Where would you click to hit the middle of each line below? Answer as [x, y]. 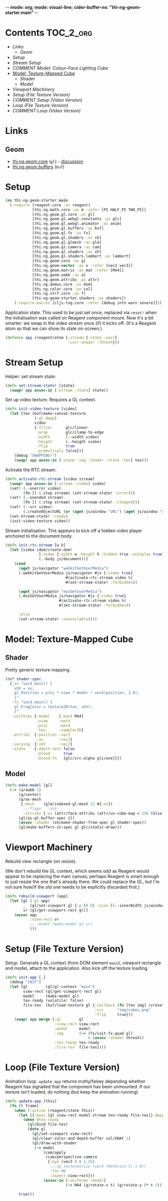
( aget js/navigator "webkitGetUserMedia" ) [63, 569]
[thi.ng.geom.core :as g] [59, 261]
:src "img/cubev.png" [123, 1010]
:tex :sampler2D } [60, 730]
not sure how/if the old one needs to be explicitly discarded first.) [72, 887]
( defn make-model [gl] [29, 785]
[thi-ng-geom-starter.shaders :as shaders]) [79, 298]
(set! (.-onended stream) [37, 498]
